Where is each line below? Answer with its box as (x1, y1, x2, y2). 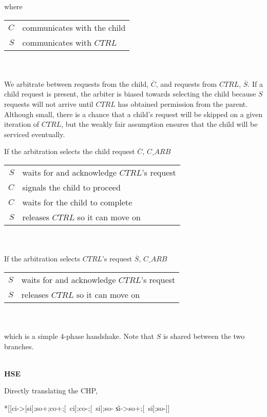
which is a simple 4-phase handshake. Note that (4, 330, 154, 341)
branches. (4, 340, 34, 351)
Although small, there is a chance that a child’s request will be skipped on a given (4, 108, 263, 119)
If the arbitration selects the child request (4, 146, 135, 157)
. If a (247, 78, 263, 89)
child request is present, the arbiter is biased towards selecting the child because (4, 88, 256, 99)
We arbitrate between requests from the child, (4, 78, 149, 89)
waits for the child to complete (22, 196, 132, 208)
